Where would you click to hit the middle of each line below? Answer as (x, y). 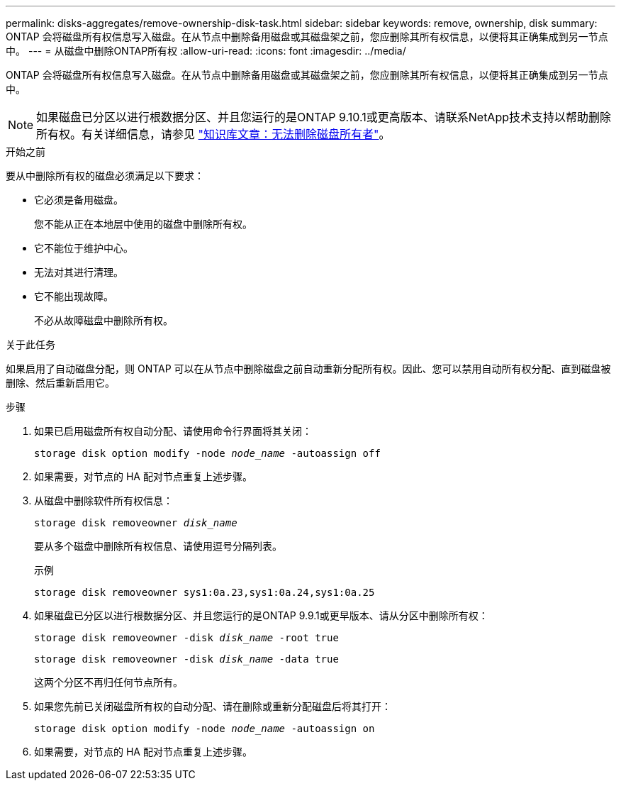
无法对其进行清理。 (79, 272)
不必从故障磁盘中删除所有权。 (103, 320)
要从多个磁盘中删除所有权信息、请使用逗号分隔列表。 (158, 546)
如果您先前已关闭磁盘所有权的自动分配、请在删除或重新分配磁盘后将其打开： (213, 706)
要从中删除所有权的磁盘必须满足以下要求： (105, 176)
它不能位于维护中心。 (84, 248)
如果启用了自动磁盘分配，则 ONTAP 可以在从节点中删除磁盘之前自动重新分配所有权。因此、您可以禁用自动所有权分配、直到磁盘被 (308, 369)
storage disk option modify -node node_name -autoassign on (205, 729)
